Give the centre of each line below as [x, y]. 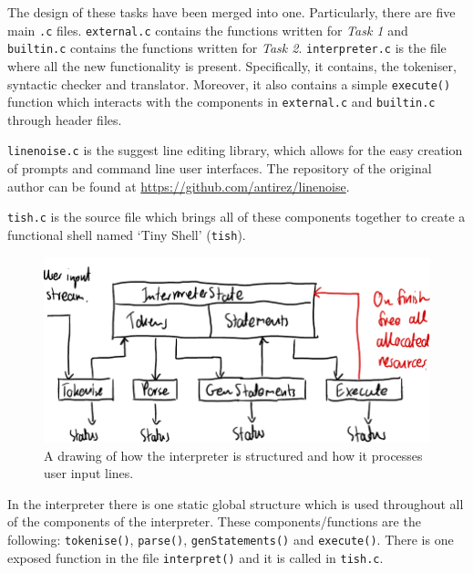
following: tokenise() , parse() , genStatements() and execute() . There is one [231, 540]
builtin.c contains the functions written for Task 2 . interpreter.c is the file [227, 48]
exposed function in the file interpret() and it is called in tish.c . [195, 557]
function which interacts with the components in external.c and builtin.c [221, 102]
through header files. [65, 119]
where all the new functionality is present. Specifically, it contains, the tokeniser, [232, 65]
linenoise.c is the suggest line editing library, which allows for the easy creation [235, 150]
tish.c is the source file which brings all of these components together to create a [236, 217]
